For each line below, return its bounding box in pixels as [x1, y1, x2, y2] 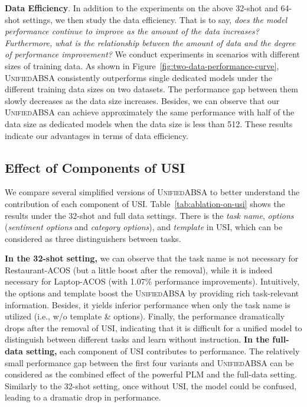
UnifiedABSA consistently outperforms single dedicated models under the [5, 71, 272, 83]
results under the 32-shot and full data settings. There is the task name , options [5, 209, 294, 221]
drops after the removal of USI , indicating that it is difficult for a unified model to [5, 321, 302, 334]
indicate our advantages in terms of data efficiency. [5, 129, 188, 141]
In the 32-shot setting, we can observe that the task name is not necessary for [5, 252, 299, 264]
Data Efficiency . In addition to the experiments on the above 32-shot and [5, 2, 278, 14]
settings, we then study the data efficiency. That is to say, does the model [22, 13, 288, 25]
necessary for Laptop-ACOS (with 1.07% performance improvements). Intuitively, [5, 275, 300, 288]
